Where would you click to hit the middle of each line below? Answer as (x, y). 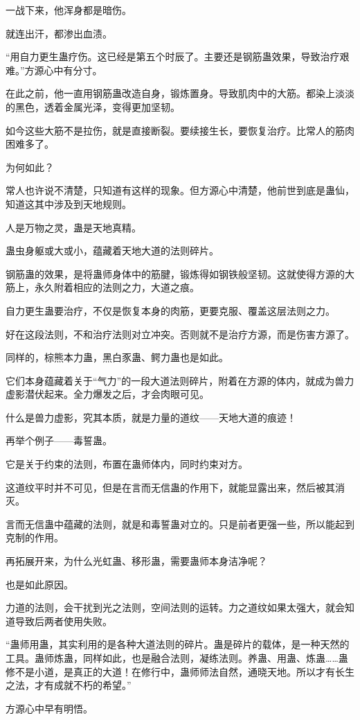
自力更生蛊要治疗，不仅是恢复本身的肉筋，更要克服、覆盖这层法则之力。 (170, 310)
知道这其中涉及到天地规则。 (69, 203)
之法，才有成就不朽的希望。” (69, 685)
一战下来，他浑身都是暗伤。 (69, 10)
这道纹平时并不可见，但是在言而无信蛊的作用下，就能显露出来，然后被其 (170, 487)
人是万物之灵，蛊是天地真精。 (73, 227)
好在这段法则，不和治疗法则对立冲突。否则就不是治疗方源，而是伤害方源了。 (180, 334)
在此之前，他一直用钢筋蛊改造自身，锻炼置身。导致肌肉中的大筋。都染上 (170, 93)
